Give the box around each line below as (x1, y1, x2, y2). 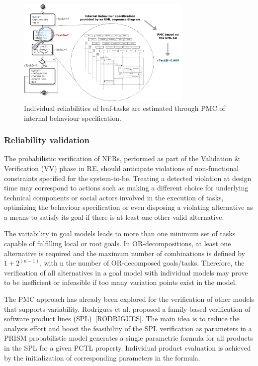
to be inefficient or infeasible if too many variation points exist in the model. (4, 277, 237, 287)
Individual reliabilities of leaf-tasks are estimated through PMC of (24, 102, 225, 113)
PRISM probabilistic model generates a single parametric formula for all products (4, 333, 253, 343)
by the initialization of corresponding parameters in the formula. (4, 352, 200, 363)
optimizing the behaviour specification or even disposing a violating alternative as (4, 202, 253, 212)
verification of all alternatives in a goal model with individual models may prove (4, 267, 248, 277)
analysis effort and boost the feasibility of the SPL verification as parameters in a (4, 323, 252, 333)
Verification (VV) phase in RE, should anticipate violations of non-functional (4, 163, 239, 173)
